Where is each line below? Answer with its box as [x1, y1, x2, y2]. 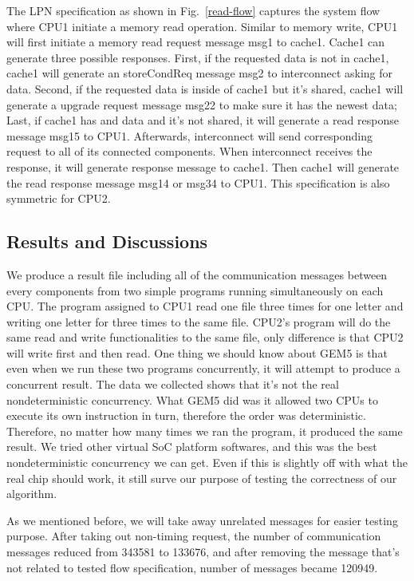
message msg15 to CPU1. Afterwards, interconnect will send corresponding [6, 127, 373, 144]
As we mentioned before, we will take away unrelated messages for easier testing [6, 512, 398, 528]
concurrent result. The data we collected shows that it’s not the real [6, 376, 339, 393]
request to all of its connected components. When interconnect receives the [6, 143, 373, 160]
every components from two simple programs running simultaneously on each [6, 282, 384, 298]
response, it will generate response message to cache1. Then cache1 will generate [6, 158, 400, 175]
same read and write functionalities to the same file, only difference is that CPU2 [6, 329, 404, 346]
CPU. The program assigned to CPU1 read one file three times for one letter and [6, 298, 404, 314]
